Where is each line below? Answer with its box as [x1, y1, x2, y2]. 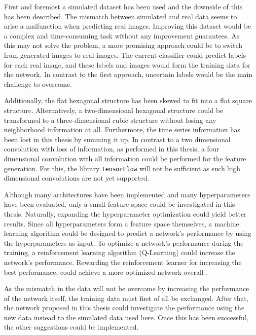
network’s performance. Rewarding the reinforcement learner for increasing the [4, 257, 242, 267]
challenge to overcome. [4, 78, 72, 89]
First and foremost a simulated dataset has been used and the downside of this [4, 1, 243, 11]
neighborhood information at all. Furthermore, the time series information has [4, 124, 241, 135]
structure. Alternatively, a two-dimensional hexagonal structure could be [4, 105, 223, 115]
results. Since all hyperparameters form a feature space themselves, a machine [4, 218, 239, 228]
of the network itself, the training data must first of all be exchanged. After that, [4, 293, 249, 303]
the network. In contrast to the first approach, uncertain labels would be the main [4, 69, 253, 79]
